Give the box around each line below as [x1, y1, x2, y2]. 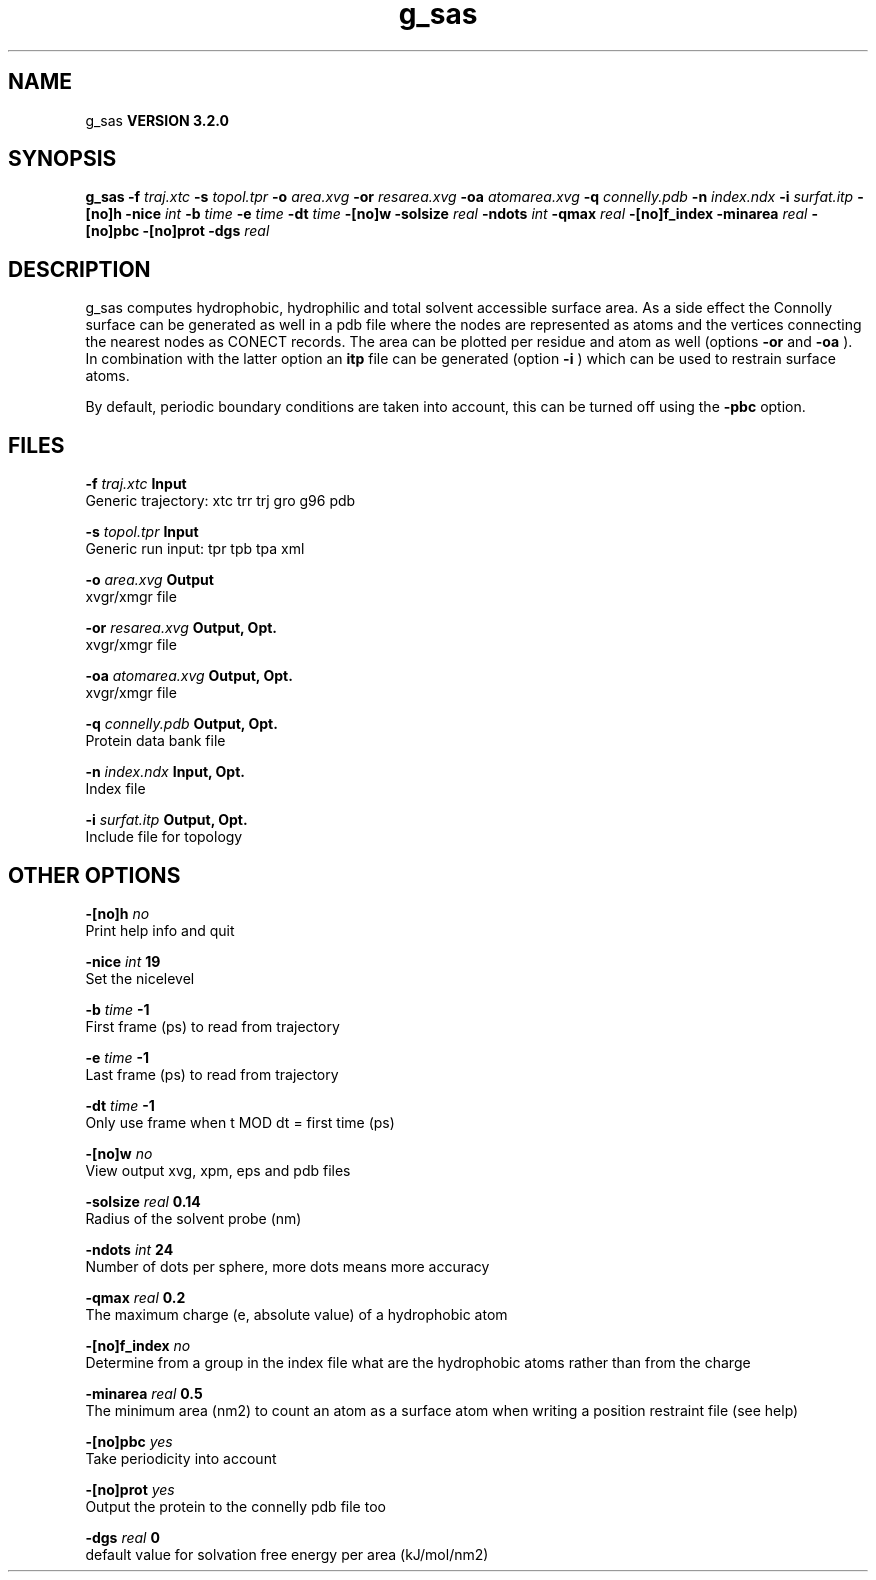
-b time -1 [85, 1000, 150, 1018]
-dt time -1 [85, 1096, 155, 1114]
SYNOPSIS [8, 146, 117, 172]
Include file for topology [85, 828, 243, 846]
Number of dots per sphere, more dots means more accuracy [85, 1257, 490, 1275]
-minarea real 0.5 [85, 1384, 203, 1402]
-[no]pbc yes [85, 1432, 173, 1450]
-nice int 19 [85, 952, 161, 970]
